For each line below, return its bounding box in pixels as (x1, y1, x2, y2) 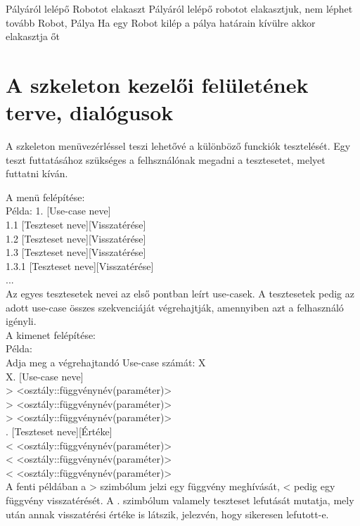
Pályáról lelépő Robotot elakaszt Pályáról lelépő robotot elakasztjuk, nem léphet (6, 1, 353, 15)
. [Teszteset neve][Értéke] (6, 423, 112, 438)
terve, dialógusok (6, 98, 174, 127)
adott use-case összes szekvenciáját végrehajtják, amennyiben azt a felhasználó (6, 300, 344, 314)
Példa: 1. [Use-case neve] (6, 203, 111, 218)
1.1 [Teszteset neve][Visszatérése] (6, 217, 146, 232)
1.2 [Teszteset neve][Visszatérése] (6, 231, 146, 245)
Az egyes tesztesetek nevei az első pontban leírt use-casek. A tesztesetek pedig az (6, 286, 354, 301)
